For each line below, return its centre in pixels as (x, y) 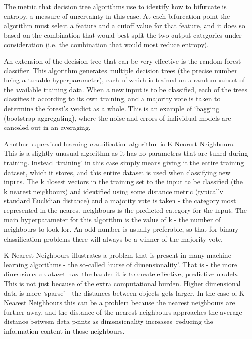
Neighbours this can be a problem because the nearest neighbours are (132, 302)
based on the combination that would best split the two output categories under (123, 35)
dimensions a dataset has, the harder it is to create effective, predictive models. (122, 274)
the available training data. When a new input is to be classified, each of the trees (126, 89)
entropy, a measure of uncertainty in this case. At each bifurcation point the (117, 16)
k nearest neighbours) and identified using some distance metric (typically (114, 191)
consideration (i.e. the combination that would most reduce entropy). (107, 44)
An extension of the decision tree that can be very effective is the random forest (123, 60)
